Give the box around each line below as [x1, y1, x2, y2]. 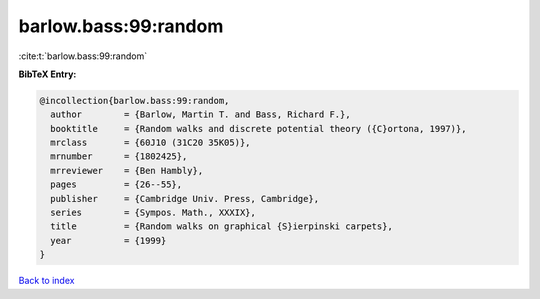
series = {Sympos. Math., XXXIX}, [50, 207, 257, 219]
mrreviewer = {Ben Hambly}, [50, 165, 204, 176]
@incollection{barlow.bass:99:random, [39, 95, 230, 106]
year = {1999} [50, 235, 167, 246]
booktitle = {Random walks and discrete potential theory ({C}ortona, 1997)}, [50, 123, 467, 134]
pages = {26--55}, [50, 179, 183, 190]
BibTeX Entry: [18, 68, 77, 80]
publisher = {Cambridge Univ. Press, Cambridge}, [50, 193, 320, 204]
